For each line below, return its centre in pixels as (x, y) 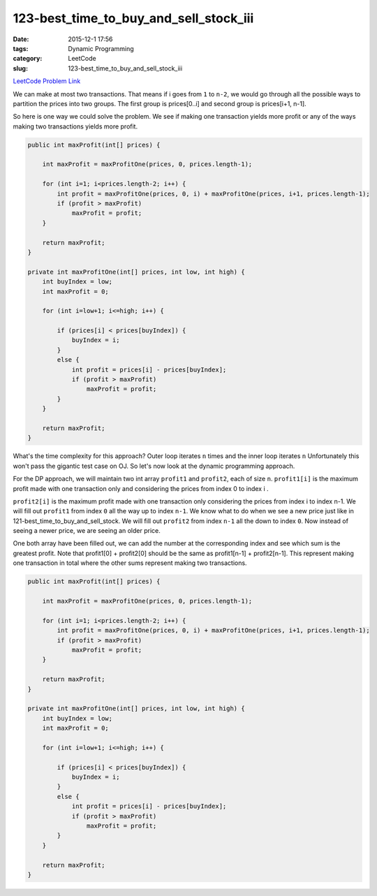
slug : (20, 68)
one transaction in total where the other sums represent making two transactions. (130, 563)
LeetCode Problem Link (47, 81)
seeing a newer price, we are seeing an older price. (87, 531)
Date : (21, 39)
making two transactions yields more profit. (75, 126)
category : (28, 59)
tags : (21, 48)
